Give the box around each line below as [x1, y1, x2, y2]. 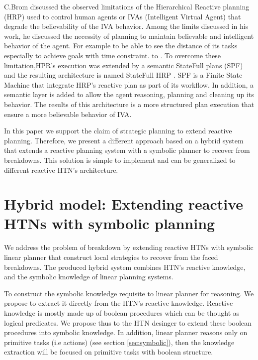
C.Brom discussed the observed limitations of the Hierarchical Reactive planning [4, 1, 250, 11]
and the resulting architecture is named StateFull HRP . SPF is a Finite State [4, 70, 243, 80]
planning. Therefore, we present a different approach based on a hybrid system [4, 135, 244, 145]
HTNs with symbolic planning [4, 213, 215, 234]
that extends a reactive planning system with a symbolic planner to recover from [4, 145, 250, 155]
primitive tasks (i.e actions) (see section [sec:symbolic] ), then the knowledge [4, 337, 235, 347]
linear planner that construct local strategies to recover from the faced [4, 252, 218, 262]
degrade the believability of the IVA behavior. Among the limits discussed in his [4, 21, 249, 31]
